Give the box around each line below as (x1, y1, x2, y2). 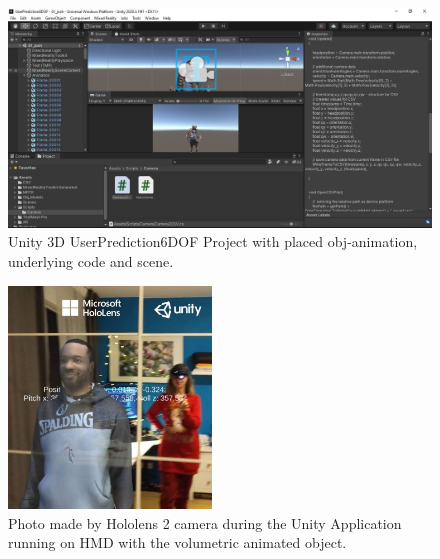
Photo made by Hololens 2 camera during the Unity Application (8, 512, 402, 533)
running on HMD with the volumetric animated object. (8, 532, 347, 553)
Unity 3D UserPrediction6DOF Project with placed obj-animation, (8, 231, 418, 252)
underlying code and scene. (8, 251, 174, 272)
